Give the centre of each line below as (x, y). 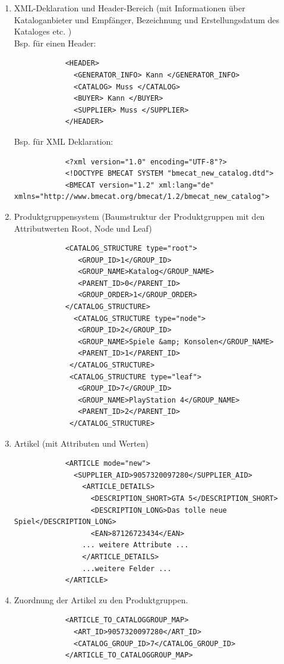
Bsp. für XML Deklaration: (64, 141)
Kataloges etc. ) (43, 31)
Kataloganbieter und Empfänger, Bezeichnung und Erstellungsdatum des (147, 19)
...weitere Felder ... (127, 568)
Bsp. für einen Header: (55, 43)
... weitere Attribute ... (135, 545)
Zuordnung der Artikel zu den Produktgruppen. (101, 599)
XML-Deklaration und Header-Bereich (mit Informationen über (130, 8)
